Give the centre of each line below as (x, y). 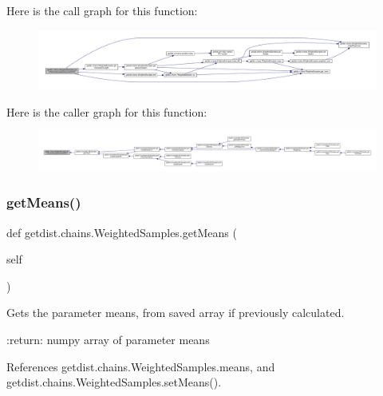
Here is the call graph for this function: (102, 10)
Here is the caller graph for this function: (107, 111)
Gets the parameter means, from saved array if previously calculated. (176, 313)
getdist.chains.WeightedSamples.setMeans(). (114, 382)
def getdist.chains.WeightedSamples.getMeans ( (122, 232)
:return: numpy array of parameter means (108, 340)
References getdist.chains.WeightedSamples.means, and (141, 366)
